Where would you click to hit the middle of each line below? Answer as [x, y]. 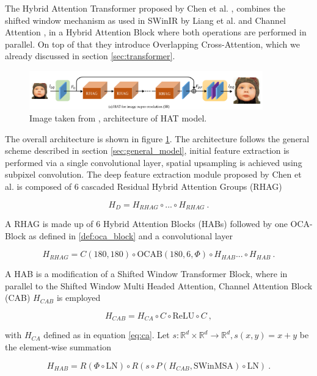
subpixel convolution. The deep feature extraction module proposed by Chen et [153, 174]
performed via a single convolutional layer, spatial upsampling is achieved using [154, 162]
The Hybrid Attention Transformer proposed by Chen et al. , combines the [145, 8]
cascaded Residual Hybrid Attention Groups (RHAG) [182, 186]
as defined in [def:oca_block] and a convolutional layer [131, 235]
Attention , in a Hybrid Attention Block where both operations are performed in [156, 32]
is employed [78, 298]
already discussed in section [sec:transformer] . [90, 56]
